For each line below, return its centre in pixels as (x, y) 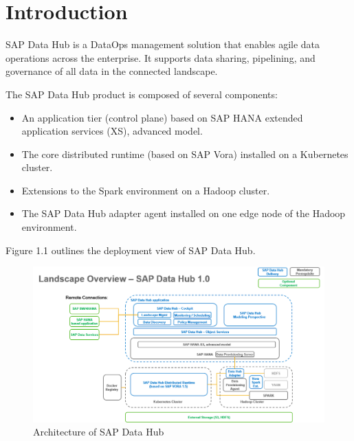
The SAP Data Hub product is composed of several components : (142, 94)
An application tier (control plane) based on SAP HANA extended (162, 117)
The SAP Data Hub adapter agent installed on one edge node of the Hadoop (184, 213)
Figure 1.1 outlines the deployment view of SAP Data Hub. (131, 250)
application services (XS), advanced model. (112, 131)
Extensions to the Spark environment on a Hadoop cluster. (146, 190)
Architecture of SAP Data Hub (99, 432)
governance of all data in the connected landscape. (112, 71)
